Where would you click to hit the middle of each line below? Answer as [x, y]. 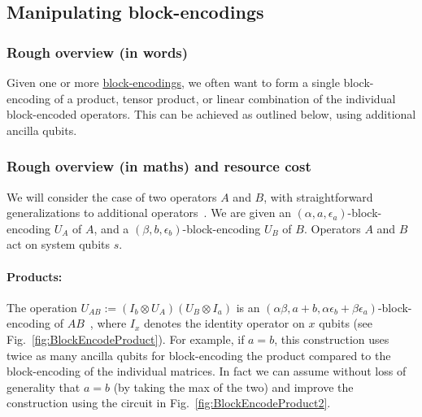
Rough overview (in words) [98, 52]
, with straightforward [318, 196]
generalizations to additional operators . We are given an [149, 213]
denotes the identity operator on [224, 323]
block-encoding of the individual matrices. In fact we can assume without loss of [207, 371]
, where [108, 323]
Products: [35, 276]
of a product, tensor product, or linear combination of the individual [225, 98]
